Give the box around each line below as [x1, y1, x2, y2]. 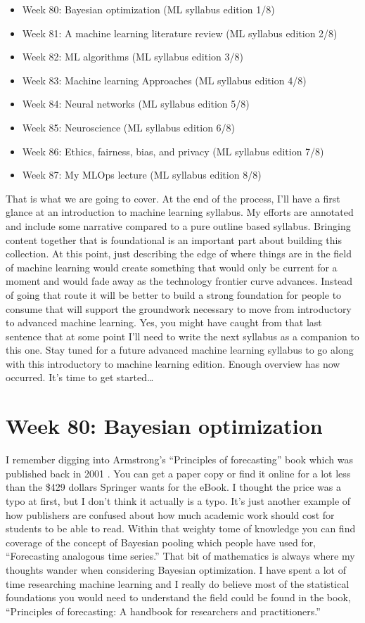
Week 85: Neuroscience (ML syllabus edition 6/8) [22, 120, 236, 134]
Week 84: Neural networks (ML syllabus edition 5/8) [22, 96, 250, 111]
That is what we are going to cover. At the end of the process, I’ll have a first [6, 191, 340, 205]
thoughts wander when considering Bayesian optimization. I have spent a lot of [6, 562, 346, 577]
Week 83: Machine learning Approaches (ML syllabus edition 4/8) [22, 72, 307, 87]
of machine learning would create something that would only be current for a [6, 259, 338, 274]
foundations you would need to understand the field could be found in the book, [6, 590, 351, 605]
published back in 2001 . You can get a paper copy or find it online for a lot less [6, 465, 351, 480]
